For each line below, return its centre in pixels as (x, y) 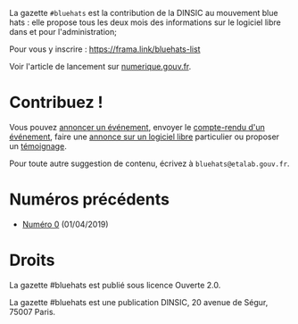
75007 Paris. (33, 312)
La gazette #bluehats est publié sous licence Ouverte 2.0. (115, 285)
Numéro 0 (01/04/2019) (65, 224)
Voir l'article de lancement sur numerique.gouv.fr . (100, 66)
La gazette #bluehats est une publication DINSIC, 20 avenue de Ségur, (139, 302)
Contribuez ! (57, 103)
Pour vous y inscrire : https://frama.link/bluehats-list (105, 49)
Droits (32, 260)
